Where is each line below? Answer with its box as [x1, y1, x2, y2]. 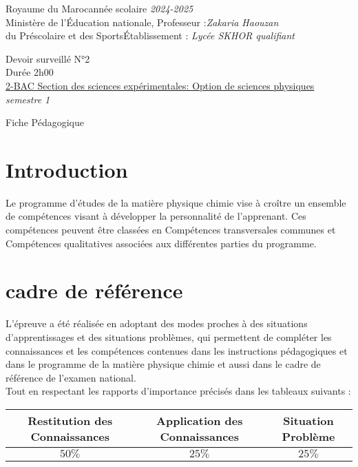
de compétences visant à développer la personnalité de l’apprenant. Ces [6, 209, 306, 223]
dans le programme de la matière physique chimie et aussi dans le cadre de [6, 357, 321, 371]
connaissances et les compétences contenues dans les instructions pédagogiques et [6, 343, 348, 357]
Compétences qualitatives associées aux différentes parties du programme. [6, 236, 317, 250]
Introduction [6, 155, 128, 183]
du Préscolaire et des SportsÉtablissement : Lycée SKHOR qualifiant [6, 28, 295, 43]
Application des [156, 412, 243, 428]
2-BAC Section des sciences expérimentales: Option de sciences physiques [6, 78, 315, 92]
